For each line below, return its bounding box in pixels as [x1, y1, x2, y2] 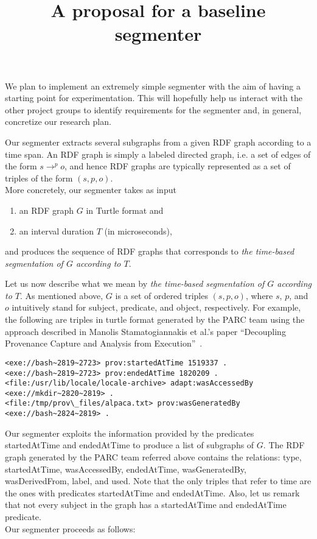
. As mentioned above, [20, 289, 103, 301]
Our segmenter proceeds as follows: [5, 522, 136, 535]
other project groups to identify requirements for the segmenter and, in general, [5, 103, 302, 116]
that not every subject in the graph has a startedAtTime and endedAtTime [5, 498, 287, 511]
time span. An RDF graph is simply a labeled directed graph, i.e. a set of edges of [5, 147, 311, 160]
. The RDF [263, 439, 305, 451]
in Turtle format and [86, 203, 164, 216]
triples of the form [5, 171, 73, 184]
